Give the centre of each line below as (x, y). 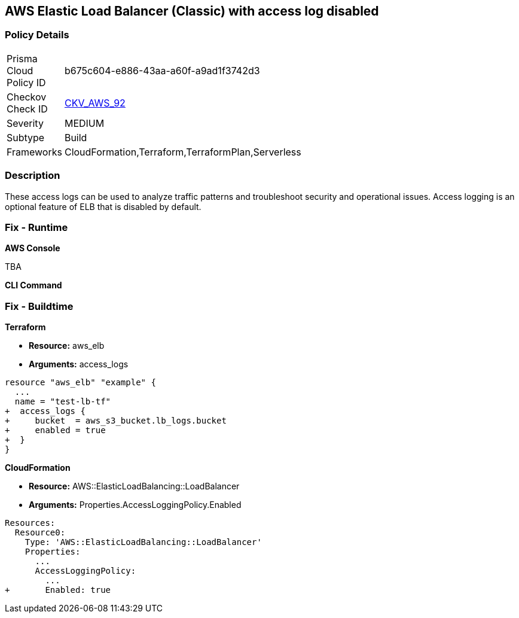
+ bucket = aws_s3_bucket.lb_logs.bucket (116, 421)
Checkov (27, 97)
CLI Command (33, 285)
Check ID (27, 109)
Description (33, 176)
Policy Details (37, 35)
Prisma (22, 58)
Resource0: (40, 533)
